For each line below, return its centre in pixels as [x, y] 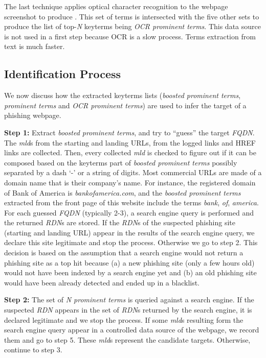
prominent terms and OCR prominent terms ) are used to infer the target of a [125, 105]
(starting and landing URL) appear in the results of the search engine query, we [129, 232]
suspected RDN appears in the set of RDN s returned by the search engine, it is [128, 310]
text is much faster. [35, 46]
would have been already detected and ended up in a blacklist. [102, 282]
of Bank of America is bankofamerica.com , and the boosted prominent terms [123, 192]
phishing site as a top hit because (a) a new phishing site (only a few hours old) [129, 262]
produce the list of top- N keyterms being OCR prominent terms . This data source [132, 26]
